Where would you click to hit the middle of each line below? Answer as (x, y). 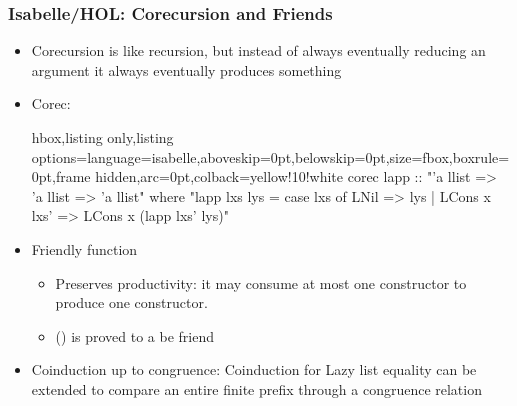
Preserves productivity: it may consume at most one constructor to (261, 282)
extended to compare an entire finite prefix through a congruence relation (256, 388)
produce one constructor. (131, 302)
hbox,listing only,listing (102, 137)
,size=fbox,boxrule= (447, 156)
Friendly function (84, 248)
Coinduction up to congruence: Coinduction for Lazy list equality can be (254, 369)
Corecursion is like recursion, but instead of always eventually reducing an (258, 50)
